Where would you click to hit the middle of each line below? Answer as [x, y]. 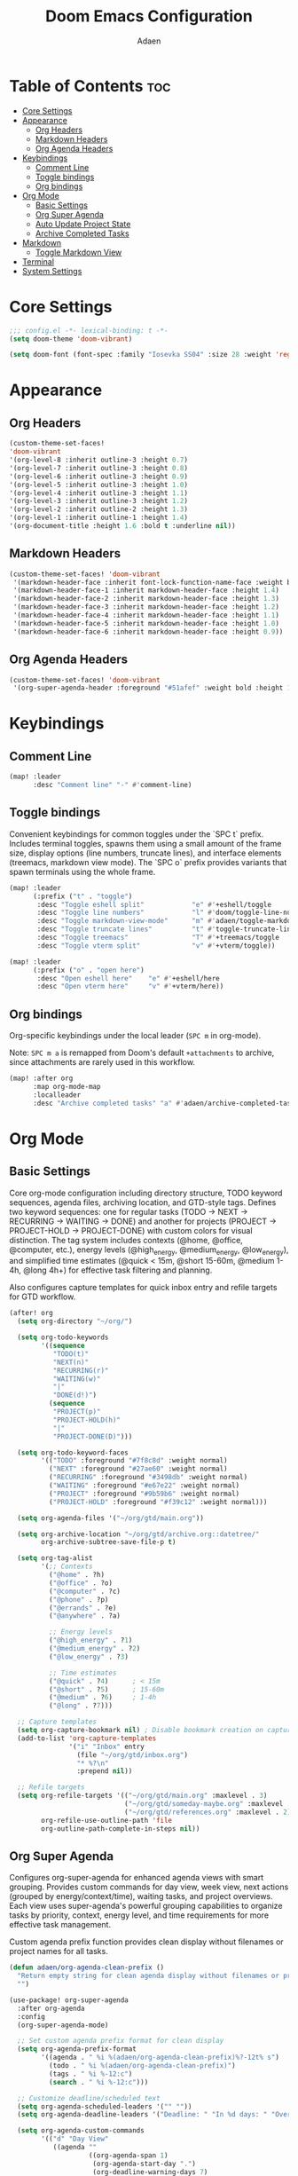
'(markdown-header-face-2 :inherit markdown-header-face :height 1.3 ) [146, 599]
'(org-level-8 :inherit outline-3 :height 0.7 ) [99, 460]
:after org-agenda [51, 2008]
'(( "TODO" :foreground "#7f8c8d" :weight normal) [134, 1461]
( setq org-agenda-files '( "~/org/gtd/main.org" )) [110, 1518]
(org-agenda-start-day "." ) [145, 2164]
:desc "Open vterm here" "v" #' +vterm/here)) [130, 987]
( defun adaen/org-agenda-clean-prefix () [87, 1967]
